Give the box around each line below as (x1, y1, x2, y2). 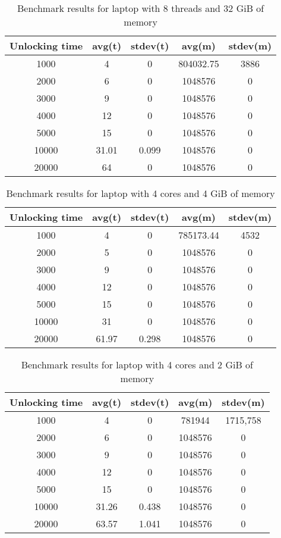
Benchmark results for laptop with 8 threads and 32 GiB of (17, 1, 264, 15)
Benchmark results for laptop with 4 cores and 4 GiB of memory (6, 186, 275, 200)
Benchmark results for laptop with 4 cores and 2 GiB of (21, 358, 254, 371)
